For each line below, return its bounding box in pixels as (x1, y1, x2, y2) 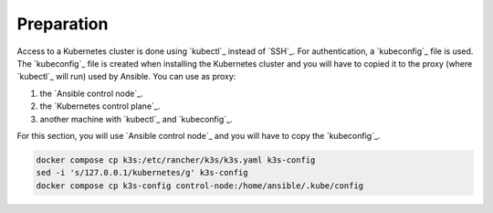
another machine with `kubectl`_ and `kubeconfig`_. (39, 113, 233, 124)
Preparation (16, 14, 109, 34)
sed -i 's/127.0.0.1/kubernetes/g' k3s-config (36, 167, 248, 178)
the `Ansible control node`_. (39, 88, 143, 99)
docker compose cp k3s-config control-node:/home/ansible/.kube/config (36, 180, 364, 191)
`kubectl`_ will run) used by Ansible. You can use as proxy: (16, 71, 236, 82)
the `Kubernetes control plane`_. (39, 101, 161, 112)
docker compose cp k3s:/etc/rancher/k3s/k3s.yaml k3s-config (36, 154, 316, 165)
